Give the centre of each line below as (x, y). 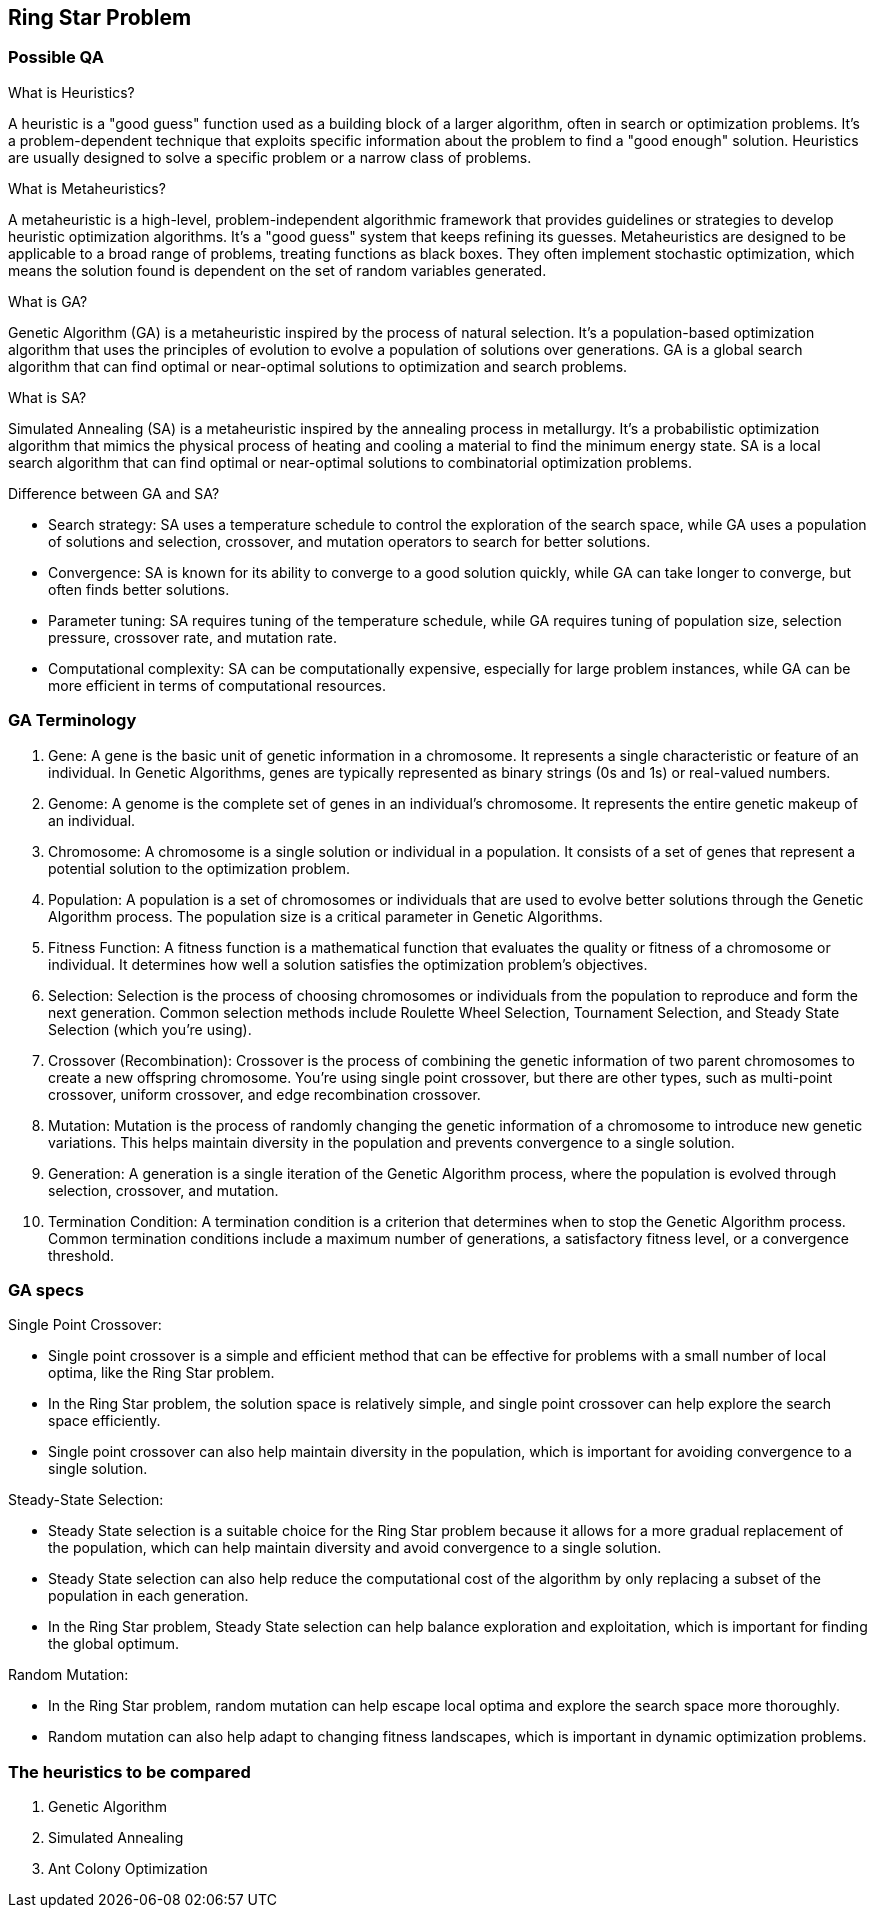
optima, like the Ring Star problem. (161, 1373)
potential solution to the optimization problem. (199, 868)
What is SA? (47, 397)
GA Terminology (72, 720)
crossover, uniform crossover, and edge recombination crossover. (264, 1094)
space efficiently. (104, 1421)
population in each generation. (148, 1596)
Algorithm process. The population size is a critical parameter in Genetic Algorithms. (325, 916)
